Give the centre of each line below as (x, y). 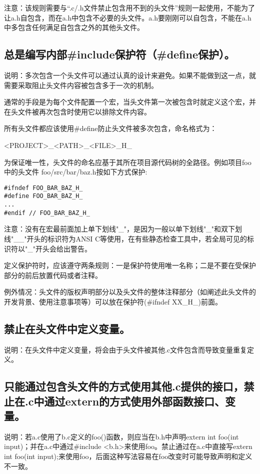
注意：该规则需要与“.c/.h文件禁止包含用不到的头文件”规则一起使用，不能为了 (130, 7)
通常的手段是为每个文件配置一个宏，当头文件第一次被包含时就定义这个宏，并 (130, 102)
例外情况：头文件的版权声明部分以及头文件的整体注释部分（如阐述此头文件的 (130, 292)
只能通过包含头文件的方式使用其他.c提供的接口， (124, 386)
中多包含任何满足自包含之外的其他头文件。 (74, 27)
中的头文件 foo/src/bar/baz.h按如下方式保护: (76, 172)
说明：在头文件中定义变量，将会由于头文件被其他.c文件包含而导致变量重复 (126, 349)
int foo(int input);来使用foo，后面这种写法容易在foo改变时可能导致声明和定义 (128, 456)
